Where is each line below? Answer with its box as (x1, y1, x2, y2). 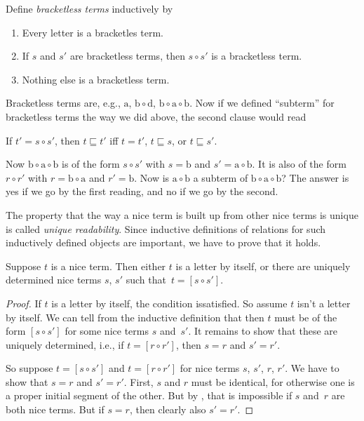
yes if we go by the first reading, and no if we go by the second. (6, 184, 278, 199)
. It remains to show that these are (188, 323, 337, 338)
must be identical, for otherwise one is (191, 374, 355, 389)
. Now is (134, 170, 170, 185)
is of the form (62, 156, 120, 171)
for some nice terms (65, 323, 149, 338)
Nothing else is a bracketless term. (22, 72, 170, 86)
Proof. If (6, 295, 41, 310)
